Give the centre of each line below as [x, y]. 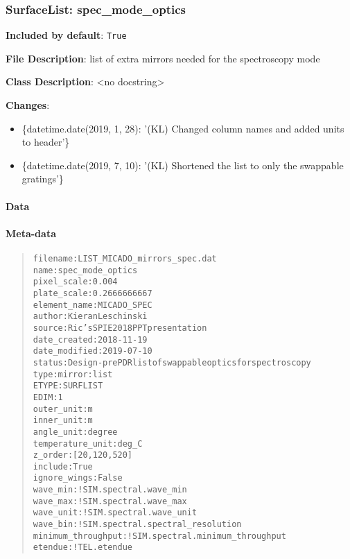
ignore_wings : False [78, 478]
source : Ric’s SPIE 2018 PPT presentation [120, 328]
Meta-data [31, 233]
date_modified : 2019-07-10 [93, 351]
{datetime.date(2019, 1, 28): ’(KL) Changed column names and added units [183, 128]
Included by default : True [66, 35]
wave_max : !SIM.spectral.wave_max [110, 501]
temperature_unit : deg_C [88, 444]
